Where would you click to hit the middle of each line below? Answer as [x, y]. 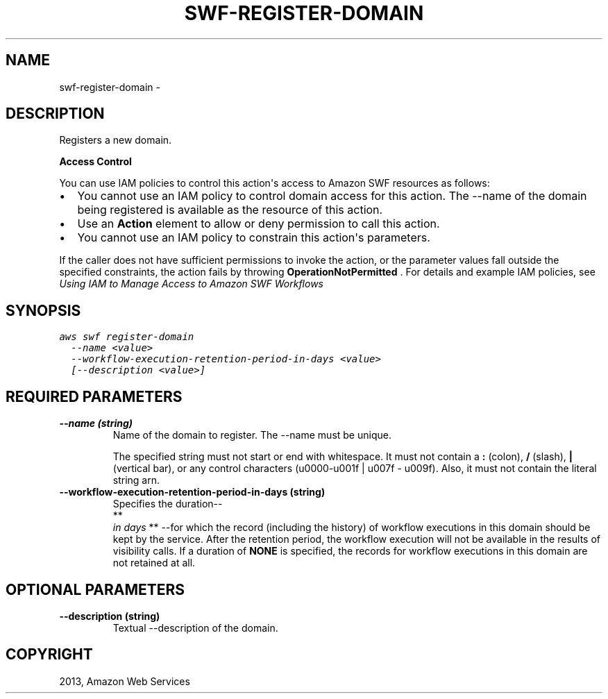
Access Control [95, 162]
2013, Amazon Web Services [125, 681]
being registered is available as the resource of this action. [230, 210]
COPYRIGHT [49, 655]
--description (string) [110, 616]
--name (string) [96, 423]
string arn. [136, 480]
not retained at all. [154, 563]
